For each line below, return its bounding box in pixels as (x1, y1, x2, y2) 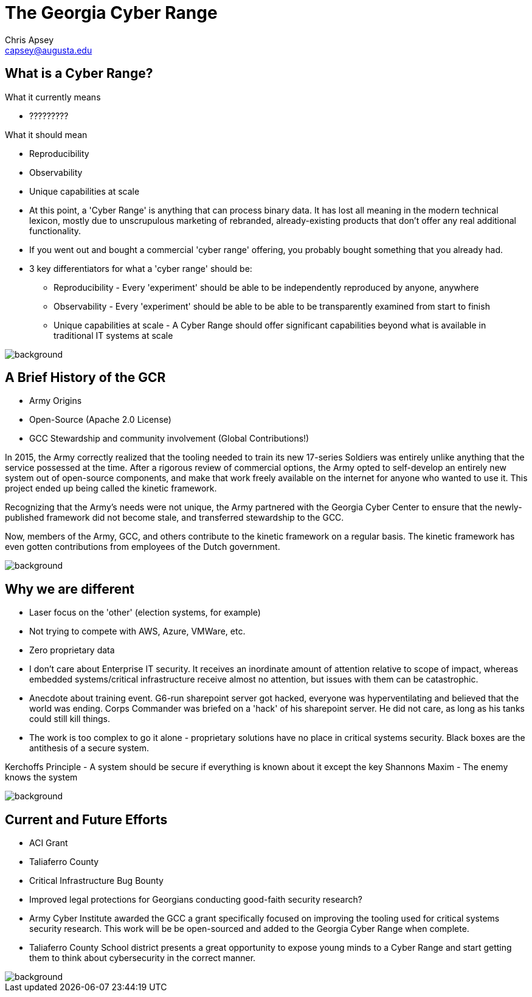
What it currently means (5, 91, 101, 102)
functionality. (29, 225, 81, 236)
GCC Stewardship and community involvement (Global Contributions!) (29, 433, 309, 444)
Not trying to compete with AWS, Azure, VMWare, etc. (29, 626, 246, 637)
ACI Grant (29, 838, 68, 849)
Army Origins (29, 395, 82, 406)
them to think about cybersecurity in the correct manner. (29, 953, 256, 964)
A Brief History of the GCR (5, 370, 166, 386)
